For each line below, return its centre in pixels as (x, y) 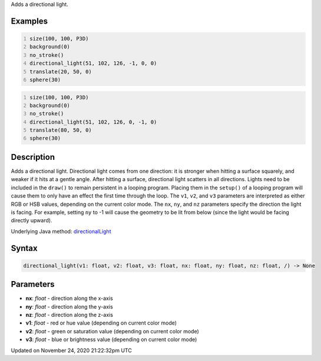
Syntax (24, 248)
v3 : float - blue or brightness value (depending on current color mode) (111, 340)
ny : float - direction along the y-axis (69, 306)
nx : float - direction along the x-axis (69, 298)
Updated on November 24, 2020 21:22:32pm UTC (71, 350)
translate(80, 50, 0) (61, 130)
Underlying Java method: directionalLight (61, 231)
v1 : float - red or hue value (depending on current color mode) (101, 323)
